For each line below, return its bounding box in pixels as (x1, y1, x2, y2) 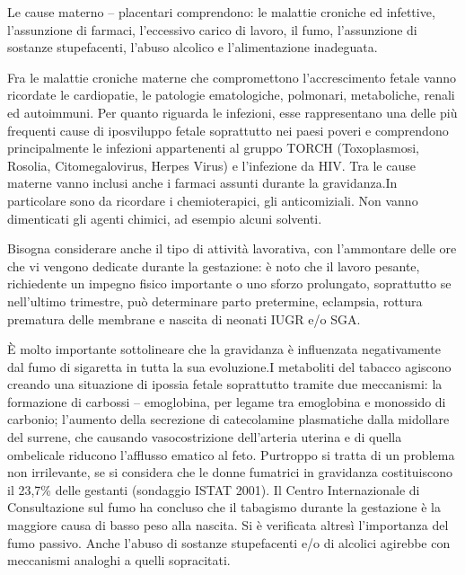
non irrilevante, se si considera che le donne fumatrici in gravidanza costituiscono (7, 463, 453, 482)
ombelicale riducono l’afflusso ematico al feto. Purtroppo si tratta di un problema (7, 445, 455, 464)
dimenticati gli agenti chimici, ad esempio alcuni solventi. (7, 208, 322, 227)
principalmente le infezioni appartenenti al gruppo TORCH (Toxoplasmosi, (7, 138, 420, 157)
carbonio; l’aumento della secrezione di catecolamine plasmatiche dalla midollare (7, 410, 450, 429)
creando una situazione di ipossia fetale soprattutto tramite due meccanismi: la (7, 375, 443, 394)
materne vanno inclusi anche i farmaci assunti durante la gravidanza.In (7, 173, 398, 192)
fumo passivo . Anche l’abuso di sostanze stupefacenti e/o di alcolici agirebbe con (7, 533, 451, 552)
